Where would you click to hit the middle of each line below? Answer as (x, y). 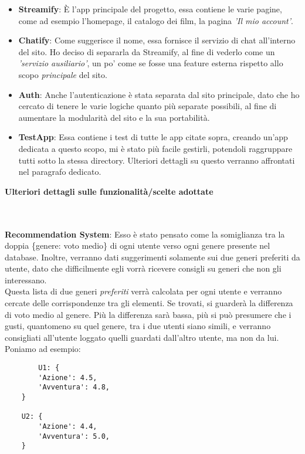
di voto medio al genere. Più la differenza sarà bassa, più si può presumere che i (148, 314)
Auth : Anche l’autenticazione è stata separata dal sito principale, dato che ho (159, 94)
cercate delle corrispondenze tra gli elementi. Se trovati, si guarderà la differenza (149, 303)
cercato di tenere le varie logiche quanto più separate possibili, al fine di (148, 106)
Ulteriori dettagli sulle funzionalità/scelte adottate (109, 191)
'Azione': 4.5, (68, 377)
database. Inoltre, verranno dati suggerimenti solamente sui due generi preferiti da (152, 257)
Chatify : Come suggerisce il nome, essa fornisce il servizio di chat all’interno (157, 40)
